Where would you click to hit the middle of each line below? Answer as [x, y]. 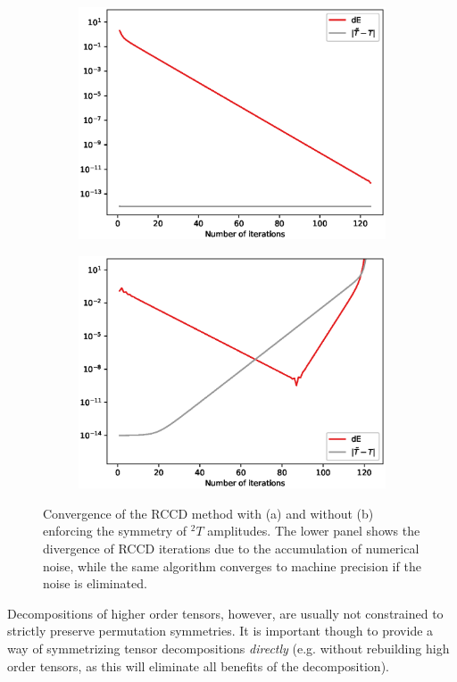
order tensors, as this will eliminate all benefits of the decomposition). [198, 665]
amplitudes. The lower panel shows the [314, 531]
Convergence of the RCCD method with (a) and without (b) [208, 513]
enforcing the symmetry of [115, 531]
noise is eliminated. [95, 583]
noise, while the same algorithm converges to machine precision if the [232, 566]
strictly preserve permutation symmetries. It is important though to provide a [220, 631]
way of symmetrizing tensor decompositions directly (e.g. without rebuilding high [228, 649]
